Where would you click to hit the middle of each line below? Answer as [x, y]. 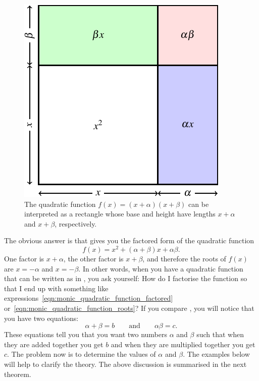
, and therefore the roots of [184, 259]
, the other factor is [93, 259]
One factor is [24, 259]
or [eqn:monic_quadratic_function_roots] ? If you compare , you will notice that [129, 308]
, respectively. [76, 223]
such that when [220, 334]
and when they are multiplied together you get [183, 344]
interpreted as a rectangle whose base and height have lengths [120, 214]
